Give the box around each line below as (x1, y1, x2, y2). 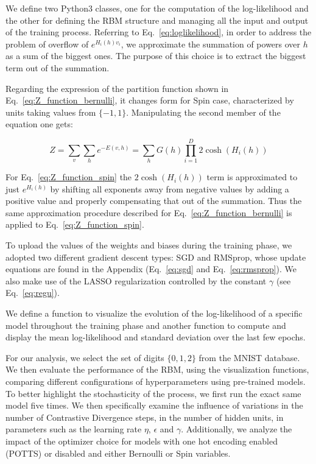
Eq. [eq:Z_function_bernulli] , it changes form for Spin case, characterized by (5, 94, 294, 107)
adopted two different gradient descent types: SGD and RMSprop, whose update (5, 250, 306, 263)
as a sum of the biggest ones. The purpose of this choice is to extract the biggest (5, 49, 306, 62)
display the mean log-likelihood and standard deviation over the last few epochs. (5, 331, 306, 343)
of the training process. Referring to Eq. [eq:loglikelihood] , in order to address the (5, 26, 312, 38)
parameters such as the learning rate (5, 423, 142, 435)
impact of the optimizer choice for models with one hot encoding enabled (5, 434, 278, 447)
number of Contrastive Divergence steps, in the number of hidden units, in (5, 410, 284, 423)
